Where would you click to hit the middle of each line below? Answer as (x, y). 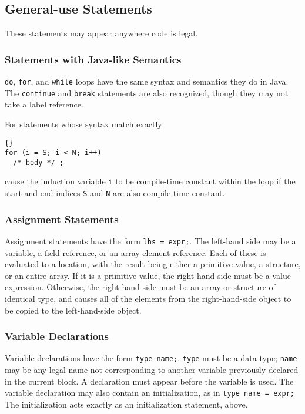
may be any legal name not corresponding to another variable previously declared (152, 370)
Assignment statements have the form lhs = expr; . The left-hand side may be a (150, 241)
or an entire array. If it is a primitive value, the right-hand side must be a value (148, 275)
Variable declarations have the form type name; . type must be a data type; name (151, 358)
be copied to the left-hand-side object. (73, 310)
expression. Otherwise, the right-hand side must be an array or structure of (140, 287)
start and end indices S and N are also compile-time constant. (115, 193)
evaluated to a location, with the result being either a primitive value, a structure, (153, 264)
